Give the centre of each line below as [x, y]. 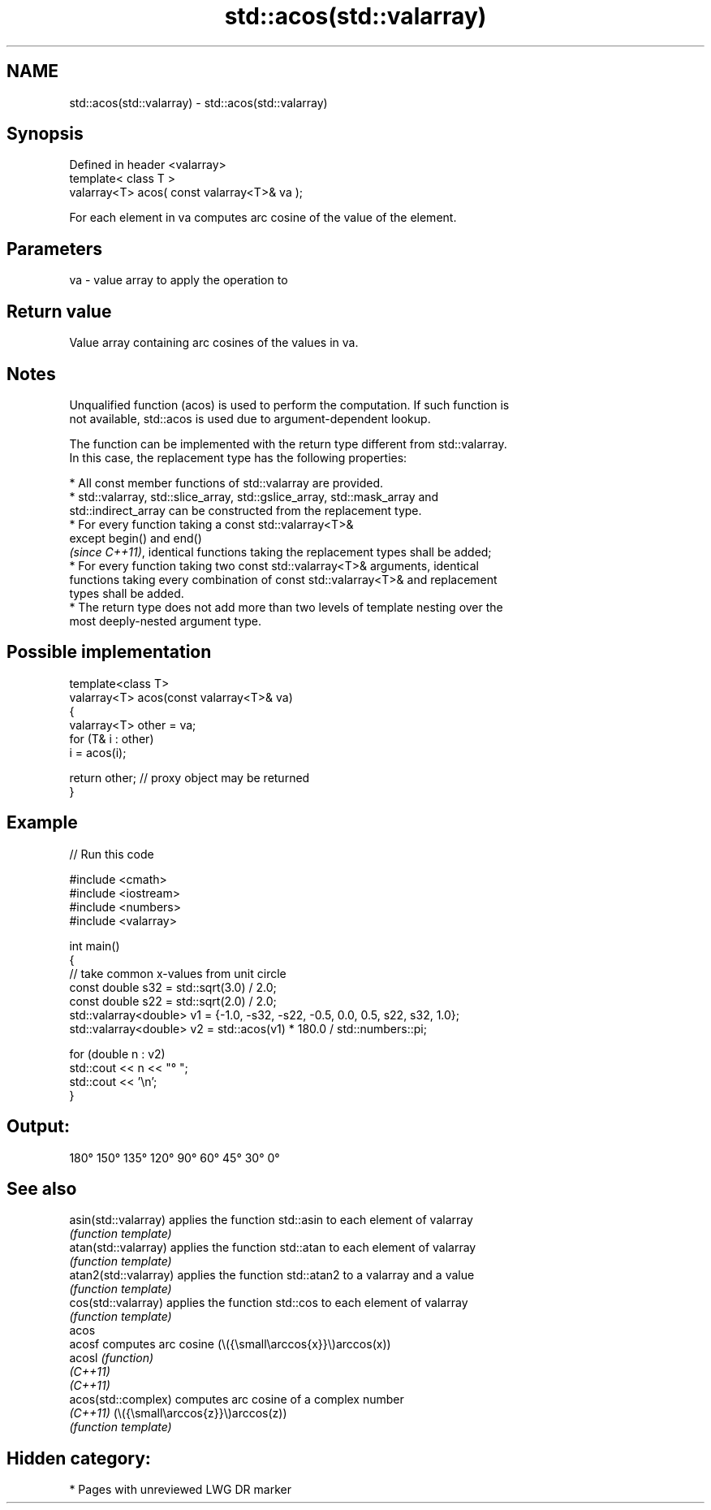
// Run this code [112, 854]
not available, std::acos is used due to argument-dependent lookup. [250, 418]
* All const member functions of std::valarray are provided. [226, 482]
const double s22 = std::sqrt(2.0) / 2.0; [173, 1001]
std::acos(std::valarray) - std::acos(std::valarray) [198, 102]
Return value [59, 311]
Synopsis [45, 134]
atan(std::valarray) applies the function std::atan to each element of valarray [273, 1248]
